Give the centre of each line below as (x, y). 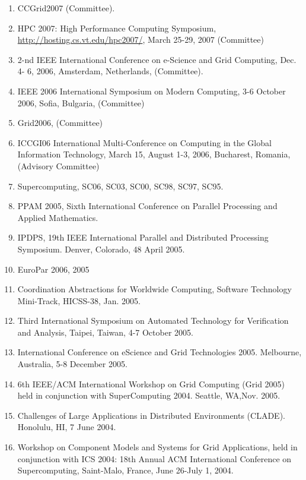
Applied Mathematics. (58, 217)
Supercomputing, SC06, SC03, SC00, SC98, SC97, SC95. (120, 186)
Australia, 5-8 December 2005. (72, 364)
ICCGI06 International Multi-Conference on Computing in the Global (144, 142)
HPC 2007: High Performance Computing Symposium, (117, 28)
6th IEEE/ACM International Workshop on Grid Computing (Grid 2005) (151, 383)
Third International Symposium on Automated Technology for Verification (153, 320)
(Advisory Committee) (58, 165)
